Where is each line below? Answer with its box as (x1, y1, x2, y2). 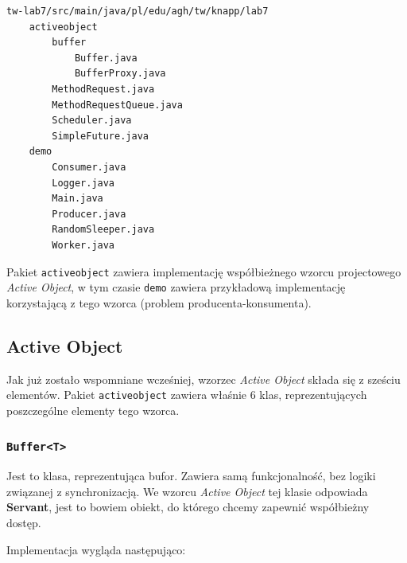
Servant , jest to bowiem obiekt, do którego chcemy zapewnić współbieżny (6, 498, 370, 515)
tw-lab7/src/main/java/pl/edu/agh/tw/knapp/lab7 (6, 6, 269, 17)
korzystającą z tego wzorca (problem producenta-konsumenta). (6, 294, 312, 311)
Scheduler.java (52, 115, 132, 127)
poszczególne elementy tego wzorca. (6, 401, 180, 418)
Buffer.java (74, 52, 138, 64)
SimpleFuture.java (52, 130, 149, 142)
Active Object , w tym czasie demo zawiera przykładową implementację (6, 279, 346, 295)
